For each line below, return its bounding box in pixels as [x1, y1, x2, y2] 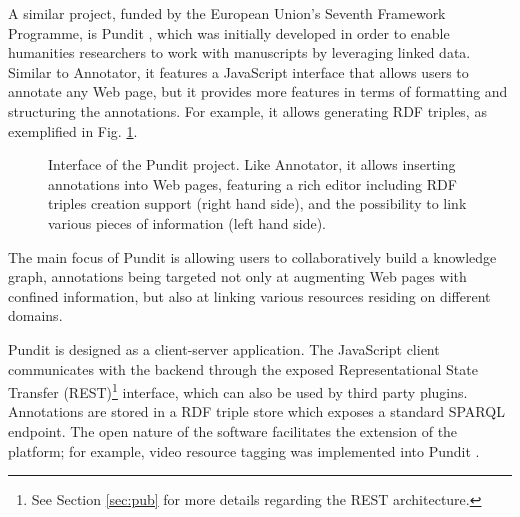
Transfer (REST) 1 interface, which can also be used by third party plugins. [8, 379, 468, 402]
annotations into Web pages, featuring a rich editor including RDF [48, 173, 457, 194]
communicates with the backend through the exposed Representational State [8, 358, 478, 379]
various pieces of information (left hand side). [48, 212, 326, 233]
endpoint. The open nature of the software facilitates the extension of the [8, 420, 458, 441]
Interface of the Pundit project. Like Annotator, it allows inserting [48, 154, 456, 175]
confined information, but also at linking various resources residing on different [8, 285, 491, 306]
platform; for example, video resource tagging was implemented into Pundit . [8, 440, 480, 461]
